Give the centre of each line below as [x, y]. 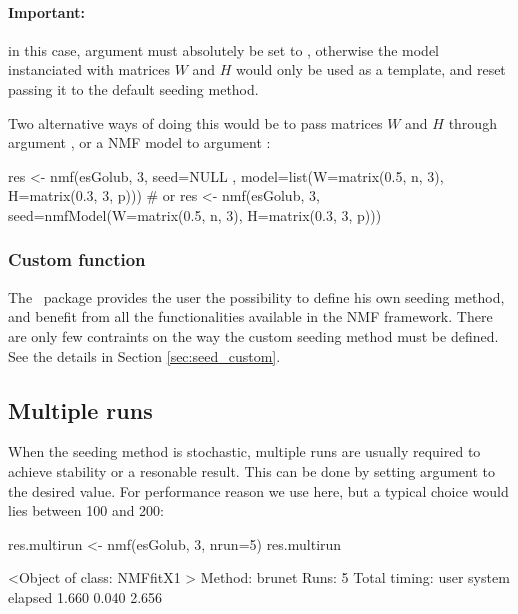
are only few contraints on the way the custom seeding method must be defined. [253, 335]
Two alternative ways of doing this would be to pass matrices [195, 122]
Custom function [77, 259]
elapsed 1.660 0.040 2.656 [85, 596]
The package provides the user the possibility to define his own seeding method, [256, 296]
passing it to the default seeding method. [133, 88]
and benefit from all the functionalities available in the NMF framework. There [250, 316]
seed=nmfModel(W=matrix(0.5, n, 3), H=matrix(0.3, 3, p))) [195, 214]
